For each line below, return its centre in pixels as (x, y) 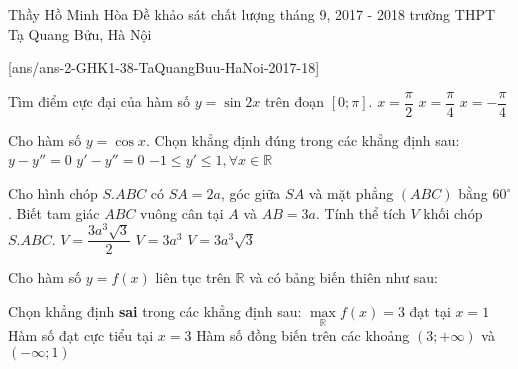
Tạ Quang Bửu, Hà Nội (80, 33)
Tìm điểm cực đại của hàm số (99, 101)
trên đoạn (294, 101)
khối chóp (453, 212)
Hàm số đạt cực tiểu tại (81, 335)
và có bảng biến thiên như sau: (343, 277)
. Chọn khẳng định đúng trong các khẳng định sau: (302, 139)
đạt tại (430, 310)
